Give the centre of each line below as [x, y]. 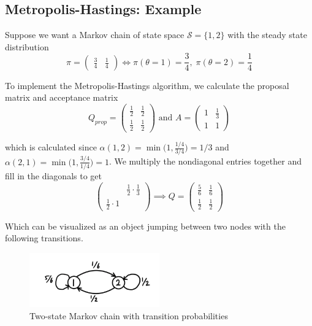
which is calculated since [51, 147]
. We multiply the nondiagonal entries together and [205, 161]
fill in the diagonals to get [53, 176]
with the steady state [267, 35]
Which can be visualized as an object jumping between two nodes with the [145, 226]
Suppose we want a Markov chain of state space [95, 35]
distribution [27, 46]
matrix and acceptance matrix [62, 97]
